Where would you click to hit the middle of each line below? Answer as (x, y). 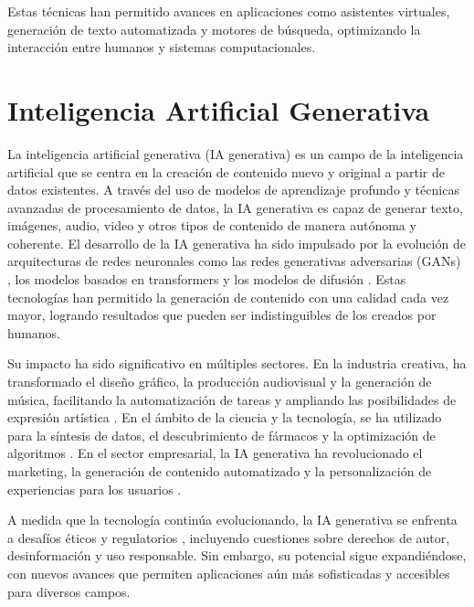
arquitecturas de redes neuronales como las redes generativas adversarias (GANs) (234, 261)
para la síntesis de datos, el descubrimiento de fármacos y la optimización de (221, 435)
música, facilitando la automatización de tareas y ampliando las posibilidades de (232, 399)
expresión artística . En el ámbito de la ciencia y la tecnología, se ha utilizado (225, 417)
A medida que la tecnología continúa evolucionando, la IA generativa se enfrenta (232, 520)
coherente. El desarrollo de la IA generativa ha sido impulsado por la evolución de (237, 243)
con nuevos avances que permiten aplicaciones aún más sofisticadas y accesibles (229, 573)
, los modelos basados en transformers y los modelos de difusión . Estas (207, 279)
